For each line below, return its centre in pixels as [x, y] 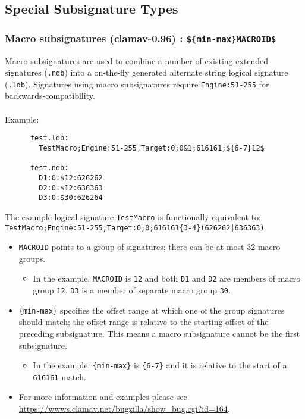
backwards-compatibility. [50, 96]
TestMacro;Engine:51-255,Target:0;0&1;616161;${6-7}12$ [152, 148]
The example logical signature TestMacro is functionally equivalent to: [133, 216]
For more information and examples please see [103, 397]
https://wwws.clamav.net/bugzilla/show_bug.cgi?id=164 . [124, 409]
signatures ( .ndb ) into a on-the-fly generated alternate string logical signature [147, 72]
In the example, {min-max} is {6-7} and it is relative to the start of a [160, 365]
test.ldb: [49, 138]
